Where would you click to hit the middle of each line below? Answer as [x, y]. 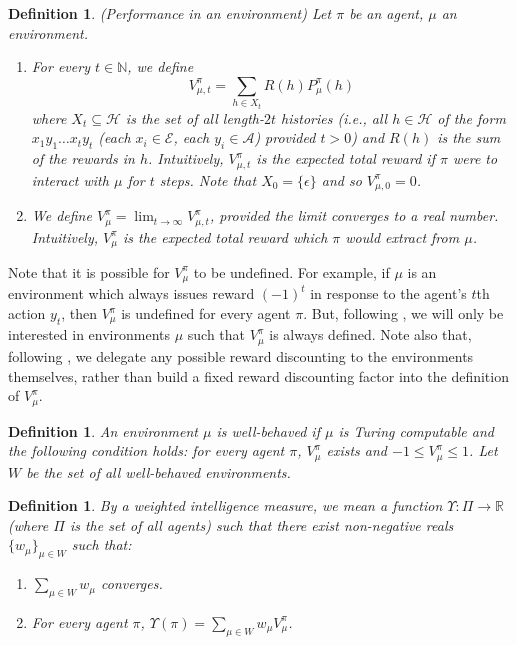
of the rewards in [83, 158]
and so [341, 179]
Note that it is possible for [89, 271]
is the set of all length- [194, 117]
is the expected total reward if [345, 158]
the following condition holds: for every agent [146, 450]
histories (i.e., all [334, 117]
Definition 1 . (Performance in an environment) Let [170, 13]
